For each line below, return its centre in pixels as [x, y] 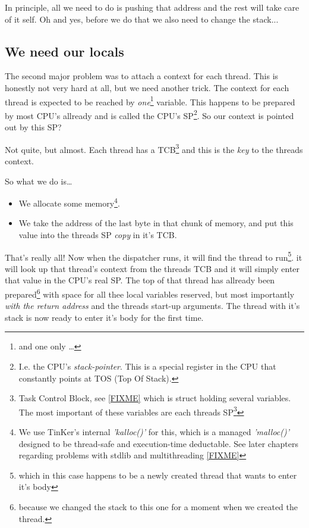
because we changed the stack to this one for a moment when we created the [158, 507]
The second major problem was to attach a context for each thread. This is [142, 76]
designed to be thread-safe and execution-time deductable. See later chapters [158, 443]
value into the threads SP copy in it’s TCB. [98, 234]
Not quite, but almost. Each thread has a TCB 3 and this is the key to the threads [154, 148]
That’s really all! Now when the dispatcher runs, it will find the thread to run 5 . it [154, 256]
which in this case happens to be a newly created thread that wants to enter [158, 475]
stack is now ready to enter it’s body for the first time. [104, 317]
